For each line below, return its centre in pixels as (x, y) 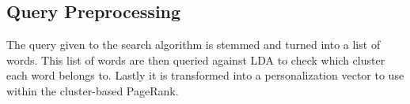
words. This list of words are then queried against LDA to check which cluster (196, 59)
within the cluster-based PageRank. (93, 90)
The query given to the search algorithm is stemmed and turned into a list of (194, 45)
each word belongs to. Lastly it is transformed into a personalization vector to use (205, 75)
